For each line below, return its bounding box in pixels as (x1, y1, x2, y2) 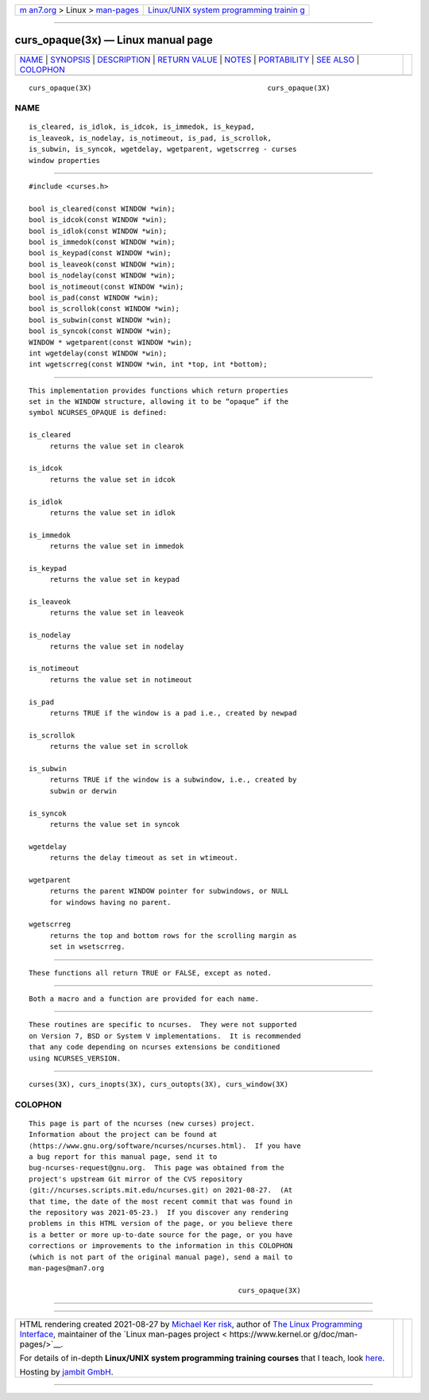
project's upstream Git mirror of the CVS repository (29, 1174, 242, 1184)
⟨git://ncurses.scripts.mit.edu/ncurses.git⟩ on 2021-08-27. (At (29, 1185, 293, 1195)
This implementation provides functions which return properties (29, 386, 289, 395)
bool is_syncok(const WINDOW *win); (29, 327, 172, 335)
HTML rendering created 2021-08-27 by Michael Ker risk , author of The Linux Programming (19, 1319, 363, 1330)
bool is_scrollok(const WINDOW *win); (29, 304, 180, 313)
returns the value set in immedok (49, 541, 184, 551)
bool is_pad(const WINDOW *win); (29, 293, 159, 302)
